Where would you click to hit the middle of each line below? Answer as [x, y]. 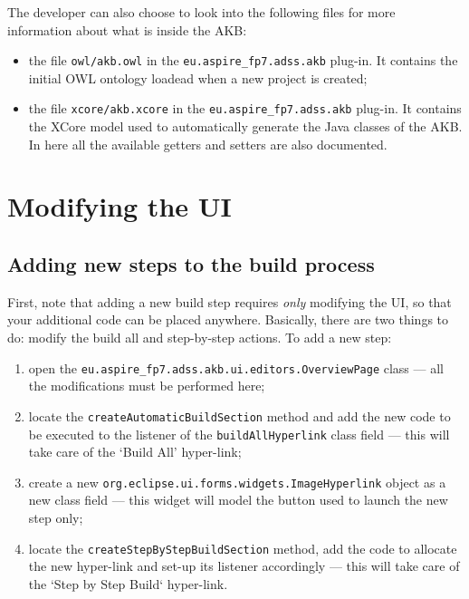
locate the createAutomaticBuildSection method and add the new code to [239, 415]
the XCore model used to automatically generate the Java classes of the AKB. [245, 126]
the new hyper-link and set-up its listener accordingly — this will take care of [244, 566]
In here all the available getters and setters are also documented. [208, 144]
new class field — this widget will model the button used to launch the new [238, 500]
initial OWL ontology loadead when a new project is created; [198, 77]
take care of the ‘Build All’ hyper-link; [135, 452]
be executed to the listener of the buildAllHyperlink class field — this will [239, 434]
